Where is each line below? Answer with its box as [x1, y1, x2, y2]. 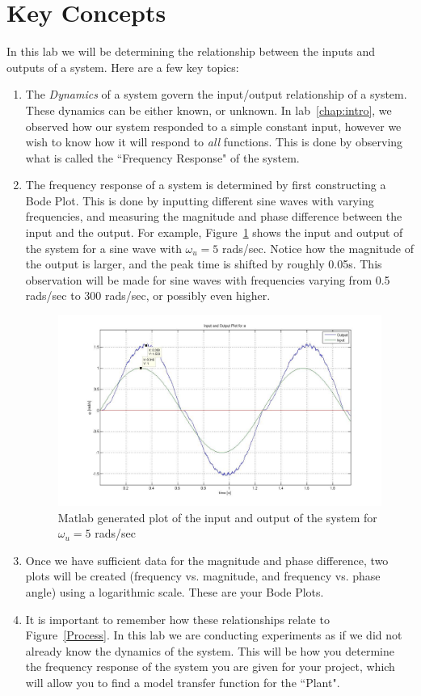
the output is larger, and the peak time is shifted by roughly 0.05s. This [25, 255, 382, 272]
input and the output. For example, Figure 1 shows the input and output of [25, 224, 403, 241]
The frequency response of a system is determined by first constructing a [25, 176, 386, 193]
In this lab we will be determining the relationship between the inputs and [6, 43, 376, 60]
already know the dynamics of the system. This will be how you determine [25, 642, 394, 659]
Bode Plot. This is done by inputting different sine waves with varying [25, 192, 374, 209]
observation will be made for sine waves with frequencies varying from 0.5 [25, 271, 390, 288]
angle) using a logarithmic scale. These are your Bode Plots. [25, 584, 324, 601]
